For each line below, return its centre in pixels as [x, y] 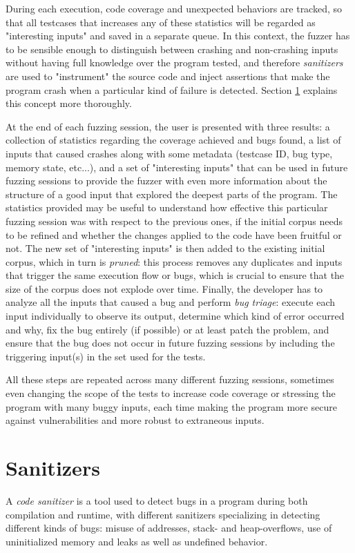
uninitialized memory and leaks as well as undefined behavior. [137, 541]
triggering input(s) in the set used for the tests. [106, 356]
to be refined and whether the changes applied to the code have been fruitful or [174, 234]
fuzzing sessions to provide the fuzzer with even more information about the [166, 181]
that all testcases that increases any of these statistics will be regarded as [161, 22]
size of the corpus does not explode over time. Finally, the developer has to [164, 288]
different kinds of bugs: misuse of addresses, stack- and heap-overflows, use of [169, 528]
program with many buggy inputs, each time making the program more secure [171, 406]
